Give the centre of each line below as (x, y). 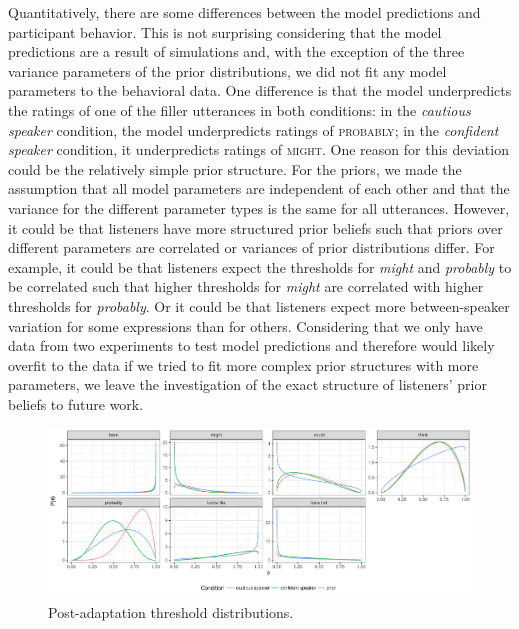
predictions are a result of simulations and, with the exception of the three (236, 51)
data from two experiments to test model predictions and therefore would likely (251, 345)
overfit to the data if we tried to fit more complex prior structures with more (243, 364)
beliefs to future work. (76, 403)
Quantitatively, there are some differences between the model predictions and (244, 12)
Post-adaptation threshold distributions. (171, 611)
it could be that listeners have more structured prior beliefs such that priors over (255, 227)
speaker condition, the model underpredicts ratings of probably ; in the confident (253, 129)
